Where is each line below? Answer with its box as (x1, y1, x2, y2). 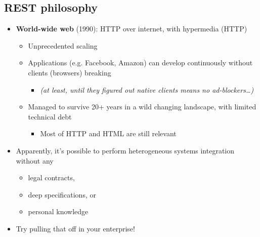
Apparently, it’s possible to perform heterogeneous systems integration (16, 145, 235, 155)
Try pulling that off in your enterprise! (16, 223, 135, 233)
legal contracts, (28, 172, 75, 183)
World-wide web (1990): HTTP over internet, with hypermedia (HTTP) (16, 23, 247, 34)
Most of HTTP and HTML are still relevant (40, 128, 177, 139)
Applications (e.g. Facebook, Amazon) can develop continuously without (28, 57, 253, 68)
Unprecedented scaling (28, 40, 98, 51)
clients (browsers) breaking (28, 67, 111, 77)
